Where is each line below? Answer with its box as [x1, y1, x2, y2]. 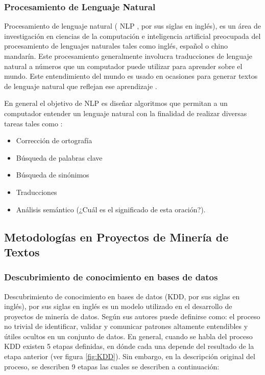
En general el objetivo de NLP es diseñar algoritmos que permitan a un [4, 98, 228, 108]
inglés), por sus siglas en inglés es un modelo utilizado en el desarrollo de [4, 301, 232, 312]
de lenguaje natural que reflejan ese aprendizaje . [4, 80, 157, 91]
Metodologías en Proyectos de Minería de [4, 229, 229, 245]
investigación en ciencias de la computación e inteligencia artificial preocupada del [4, 30, 261, 41]
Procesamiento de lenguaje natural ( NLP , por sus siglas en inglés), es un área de [4, 20, 261, 31]
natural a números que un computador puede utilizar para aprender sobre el [4, 60, 243, 71]
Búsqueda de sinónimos [16, 169, 89, 180]
